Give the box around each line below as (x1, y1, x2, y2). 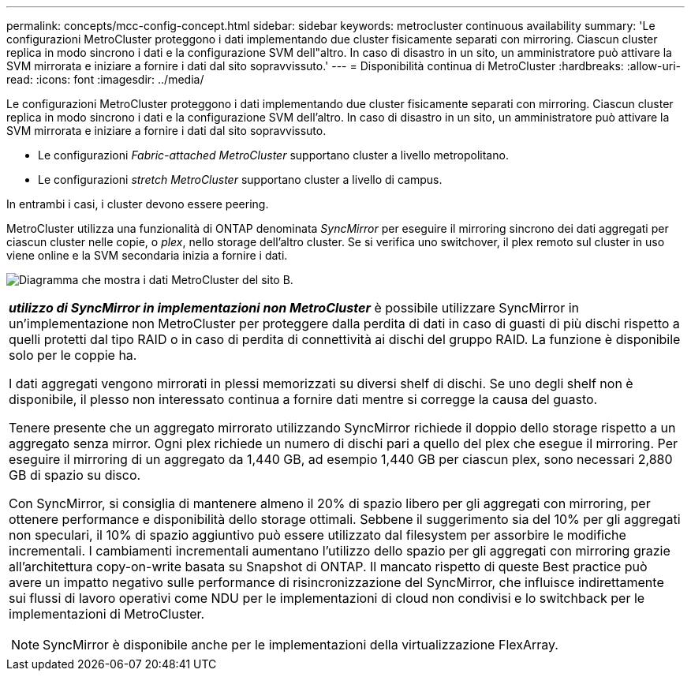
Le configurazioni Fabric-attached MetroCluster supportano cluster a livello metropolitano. (38, 148, 509, 162)
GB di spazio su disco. (9, 467, 141, 483)
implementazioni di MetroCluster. (9, 606, 205, 622)
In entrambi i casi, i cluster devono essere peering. (6, 197, 269, 211)
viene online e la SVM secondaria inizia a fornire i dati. (6, 249, 288, 262)
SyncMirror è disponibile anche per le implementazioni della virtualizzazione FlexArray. (43, 637, 558, 653)
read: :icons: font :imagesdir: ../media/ (6, 73, 204, 86)
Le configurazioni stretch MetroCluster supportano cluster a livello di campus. (38, 173, 443, 186)
